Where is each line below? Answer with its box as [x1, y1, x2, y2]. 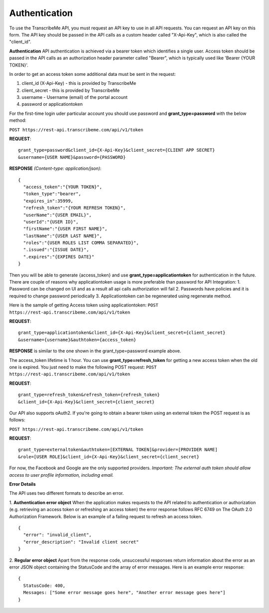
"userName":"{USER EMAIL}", [23, 212, 92, 218]
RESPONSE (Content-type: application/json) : [9, 165, 102, 172]
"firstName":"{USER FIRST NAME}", [23, 226, 108, 232]
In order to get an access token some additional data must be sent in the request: [9, 71, 176, 77]
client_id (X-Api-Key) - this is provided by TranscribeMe [21, 80, 136, 86]
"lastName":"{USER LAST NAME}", [23, 233, 102, 239]
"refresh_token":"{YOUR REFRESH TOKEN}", [23, 205, 126, 211]
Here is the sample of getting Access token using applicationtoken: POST [9, 302, 159, 308]
